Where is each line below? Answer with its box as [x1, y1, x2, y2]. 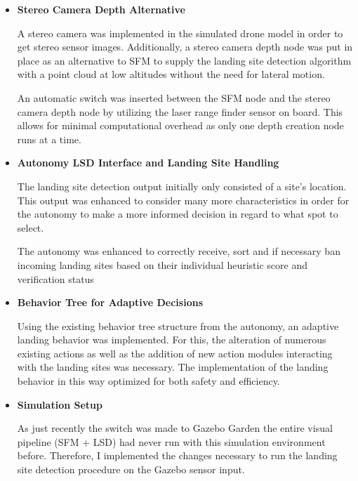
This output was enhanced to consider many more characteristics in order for [17, 192, 350, 207]
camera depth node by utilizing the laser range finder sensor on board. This [17, 104, 343, 119]
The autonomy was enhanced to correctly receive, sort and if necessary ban [17, 244, 340, 258]
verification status [17, 271, 94, 286]
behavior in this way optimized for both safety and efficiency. [17, 374, 280, 388]
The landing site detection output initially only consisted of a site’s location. [17, 178, 347, 193]
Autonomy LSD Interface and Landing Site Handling [17, 155, 279, 170]
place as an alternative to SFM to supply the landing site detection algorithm [17, 53, 352, 67]
